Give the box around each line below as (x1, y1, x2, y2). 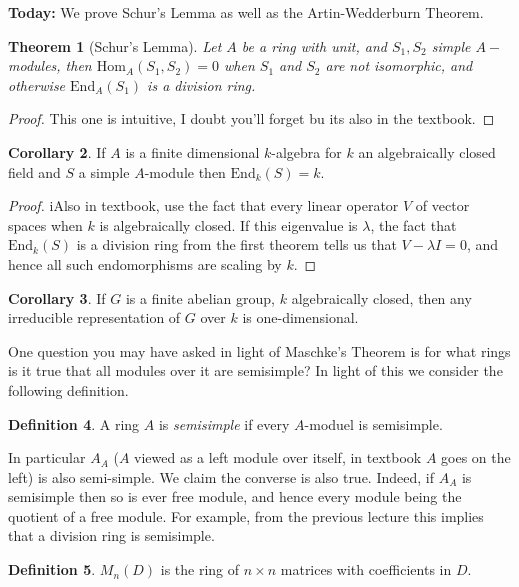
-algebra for (271, 141, 342, 162)
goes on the (441, 447, 511, 468)
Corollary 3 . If (8, 287, 106, 308)
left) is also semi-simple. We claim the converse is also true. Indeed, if (8, 466, 434, 487)
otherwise (8, 74, 66, 95)
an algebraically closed (358, 141, 496, 162)
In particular (8, 447, 86, 468)
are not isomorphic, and (325, 55, 473, 76)
